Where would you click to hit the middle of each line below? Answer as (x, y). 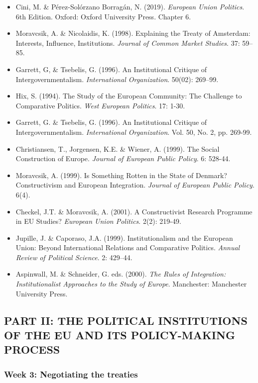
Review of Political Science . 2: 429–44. (74, 257)
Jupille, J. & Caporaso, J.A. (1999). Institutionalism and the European (124, 238)
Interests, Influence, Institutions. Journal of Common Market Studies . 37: (128, 43)
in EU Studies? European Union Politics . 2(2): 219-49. (98, 221)
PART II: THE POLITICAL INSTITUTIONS (126, 320)
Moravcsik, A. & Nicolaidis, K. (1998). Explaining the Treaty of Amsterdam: (133, 33)
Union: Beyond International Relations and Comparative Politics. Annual (128, 247)
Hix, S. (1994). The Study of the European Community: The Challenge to (129, 96)
